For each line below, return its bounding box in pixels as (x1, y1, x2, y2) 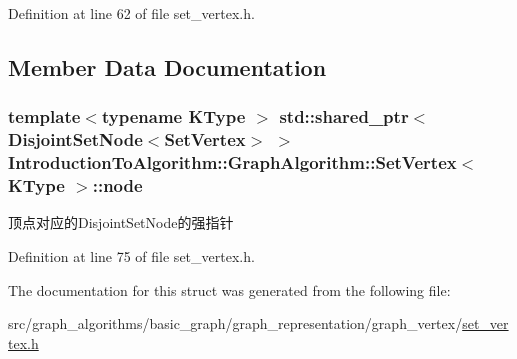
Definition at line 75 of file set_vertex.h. (8, 245, 255, 266)
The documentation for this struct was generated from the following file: (8, 279, 451, 300)
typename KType (101, 104, 246, 129)
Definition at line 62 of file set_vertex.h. (8, 3, 255, 23)
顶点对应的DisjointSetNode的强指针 (8, 212, 234, 233)
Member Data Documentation (8, 51, 327, 82)
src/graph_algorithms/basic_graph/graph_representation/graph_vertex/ (8, 313, 463, 334)
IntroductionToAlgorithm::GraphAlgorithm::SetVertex (8, 150, 457, 175)
